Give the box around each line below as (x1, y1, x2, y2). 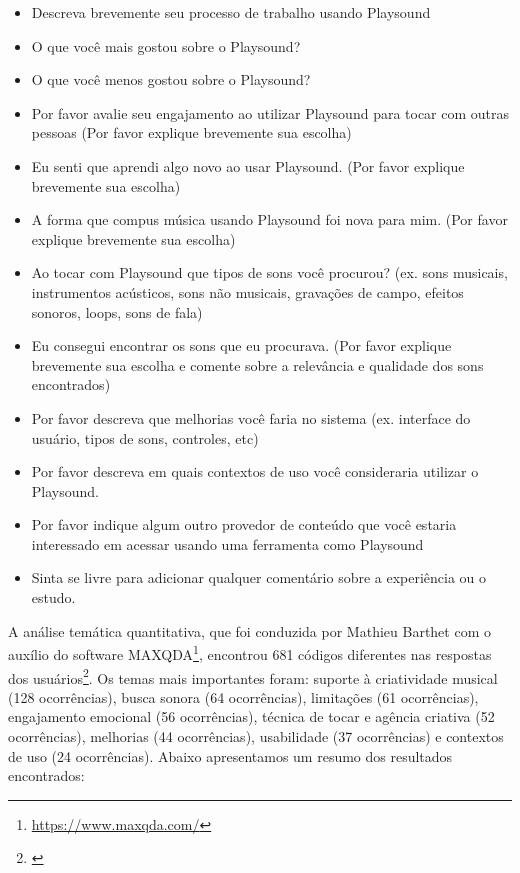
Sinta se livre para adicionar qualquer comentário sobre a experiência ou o (31, 567, 487, 588)
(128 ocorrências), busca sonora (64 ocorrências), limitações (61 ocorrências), (8, 686, 479, 707)
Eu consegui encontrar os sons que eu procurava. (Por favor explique (31, 335, 452, 356)
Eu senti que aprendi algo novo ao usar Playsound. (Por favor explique (31, 155, 465, 176)
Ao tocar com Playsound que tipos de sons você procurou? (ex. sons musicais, (31, 262, 508, 283)
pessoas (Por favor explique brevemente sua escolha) (31, 122, 352, 143)
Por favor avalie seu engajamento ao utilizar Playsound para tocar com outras (31, 102, 510, 123)
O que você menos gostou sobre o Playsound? (31, 69, 311, 90)
